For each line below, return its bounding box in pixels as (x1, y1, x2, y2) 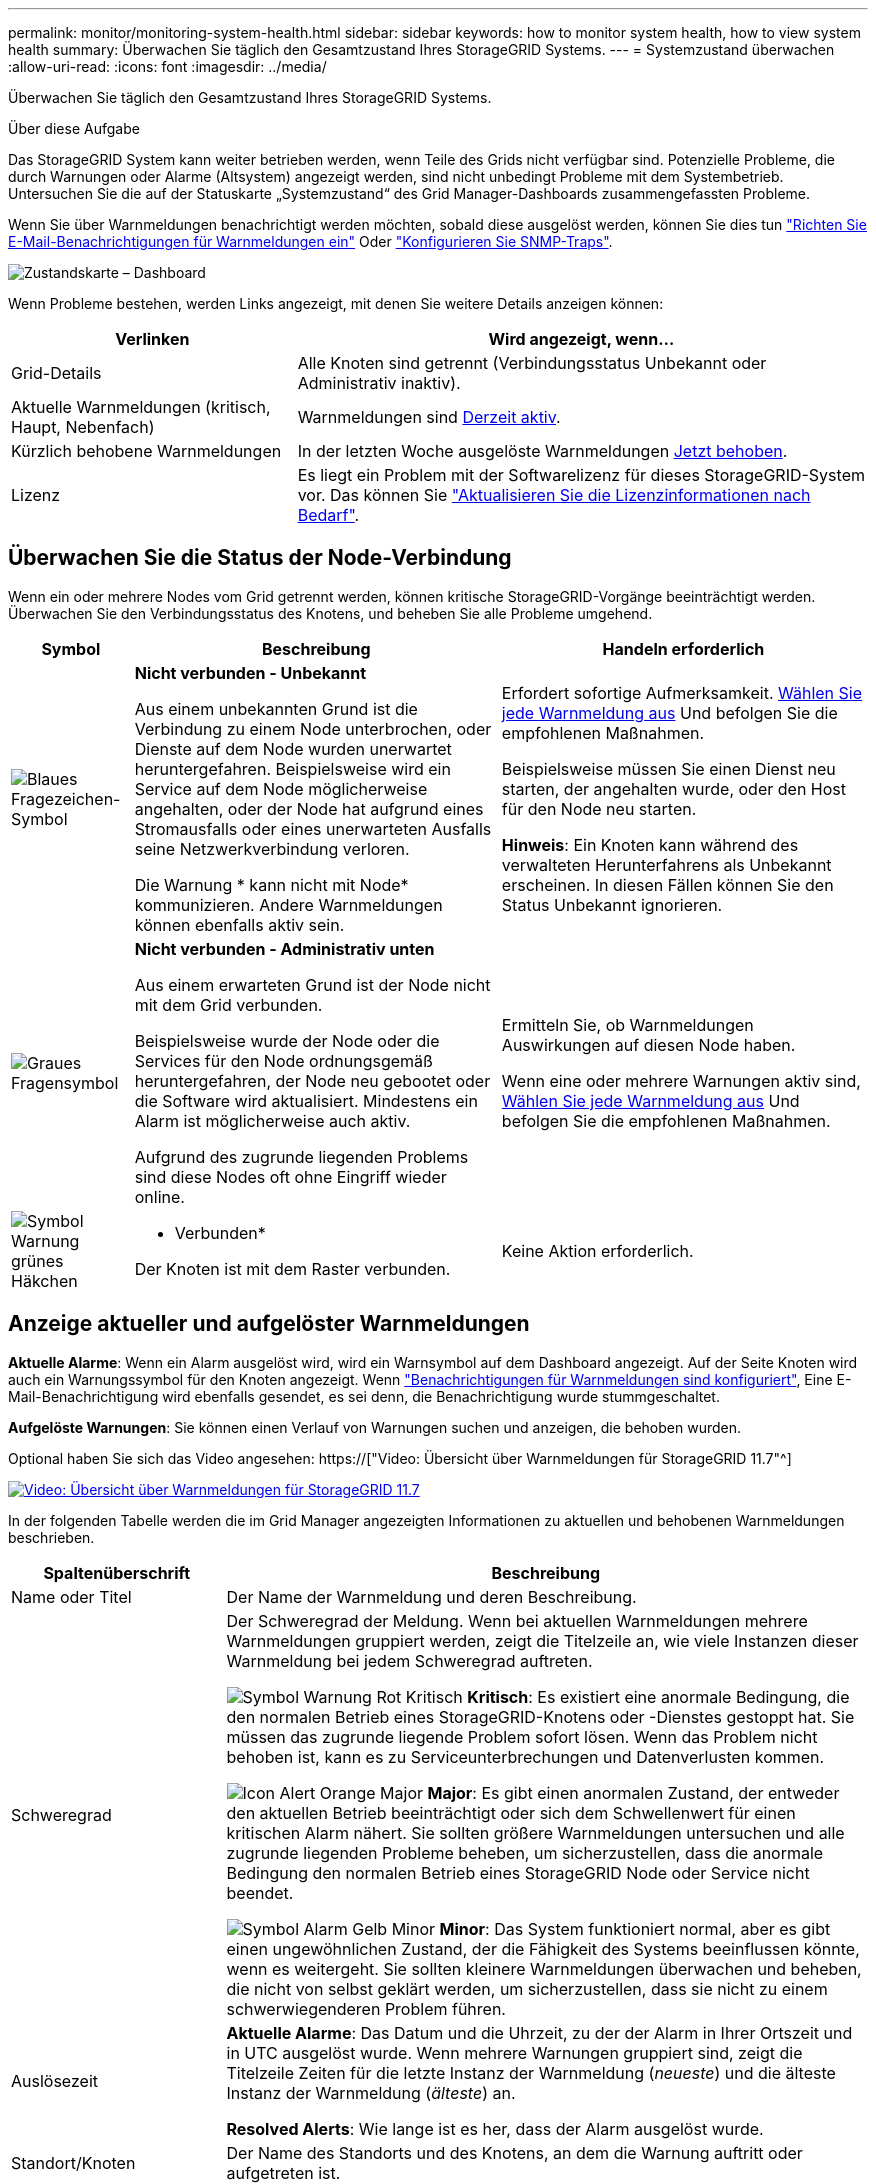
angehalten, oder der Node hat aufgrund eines (134, 798, 484, 819)
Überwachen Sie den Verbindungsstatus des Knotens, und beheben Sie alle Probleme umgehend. (8, 604, 653, 622)
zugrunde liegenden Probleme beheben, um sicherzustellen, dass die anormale (226, 1842, 824, 1863)
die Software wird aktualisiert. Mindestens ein (134, 1090, 478, 1111)
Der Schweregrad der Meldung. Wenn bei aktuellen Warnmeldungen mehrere (226, 1610, 808, 1631)
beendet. (226, 1882, 294, 1903)
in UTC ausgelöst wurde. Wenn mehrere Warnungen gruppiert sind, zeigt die (226, 2042, 803, 2063)
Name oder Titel (11, 1586, 132, 1607)
